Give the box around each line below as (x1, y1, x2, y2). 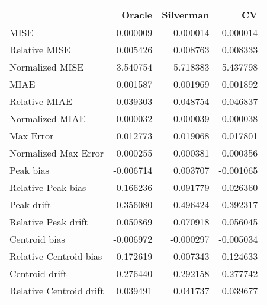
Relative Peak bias (9, 180, 86, 194)
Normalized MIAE (9, 112, 86, 125)
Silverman (162, 8, 210, 21)
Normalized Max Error (9, 146, 104, 160)
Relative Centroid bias (9, 249, 102, 263)
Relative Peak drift (9, 215, 88, 228)
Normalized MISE (9, 60, 84, 74)
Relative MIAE (9, 94, 72, 108)
